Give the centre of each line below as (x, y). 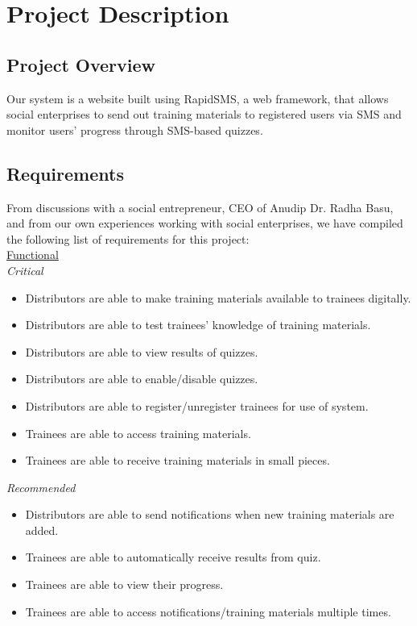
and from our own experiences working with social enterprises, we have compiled (205, 223)
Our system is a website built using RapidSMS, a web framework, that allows (198, 98)
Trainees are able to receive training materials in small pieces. (178, 460)
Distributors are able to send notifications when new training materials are (210, 514)
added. (42, 530)
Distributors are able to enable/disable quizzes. (142, 379)
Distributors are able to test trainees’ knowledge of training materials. (198, 325)
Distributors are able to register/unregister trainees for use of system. (197, 405)
